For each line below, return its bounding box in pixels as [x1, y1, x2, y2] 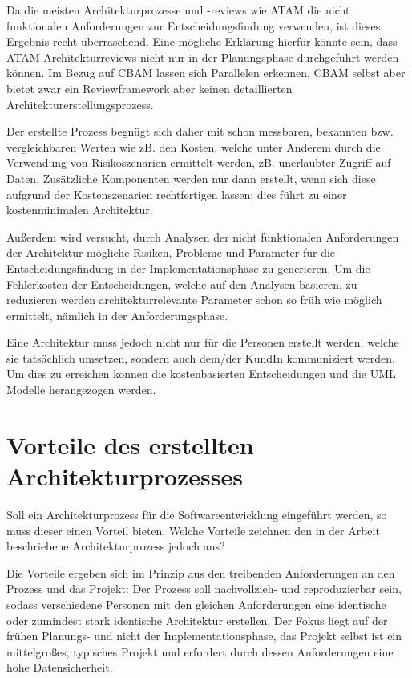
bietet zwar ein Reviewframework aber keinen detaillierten [6, 79, 293, 96]
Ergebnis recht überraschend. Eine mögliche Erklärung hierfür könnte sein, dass [6, 33, 398, 50]
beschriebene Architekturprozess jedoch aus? [6, 538, 225, 554]
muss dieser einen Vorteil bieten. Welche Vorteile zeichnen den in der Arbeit [6, 522, 380, 538]
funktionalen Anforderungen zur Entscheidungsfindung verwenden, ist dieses [6, 17, 381, 34]
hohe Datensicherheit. [6, 659, 113, 676]
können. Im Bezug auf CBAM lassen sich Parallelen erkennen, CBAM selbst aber [6, 64, 406, 81]
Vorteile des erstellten [6, 428, 254, 461]
